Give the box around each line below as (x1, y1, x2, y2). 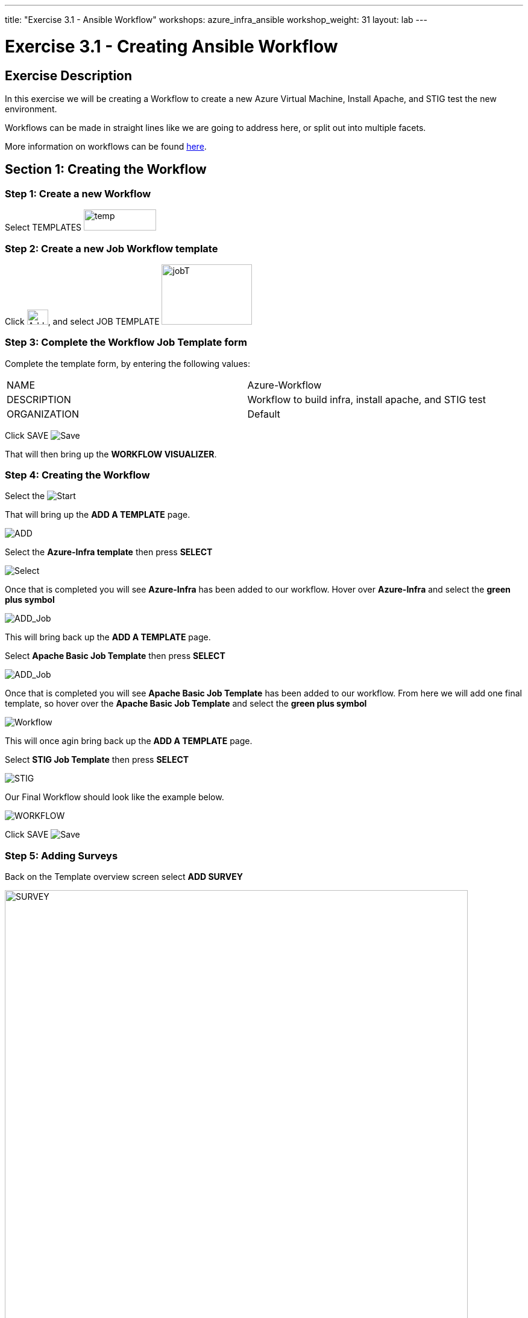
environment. (5, 103, 57, 114)
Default (247, 407, 280, 420)
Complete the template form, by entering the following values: (5, 358, 250, 369)
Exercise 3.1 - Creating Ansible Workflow (5, 36, 338, 57)
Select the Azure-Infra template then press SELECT (5, 547, 213, 558)
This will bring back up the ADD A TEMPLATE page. (5, 632, 211, 643)
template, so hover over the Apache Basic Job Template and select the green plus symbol (5, 698, 367, 709)
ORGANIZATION (7, 407, 80, 420)
